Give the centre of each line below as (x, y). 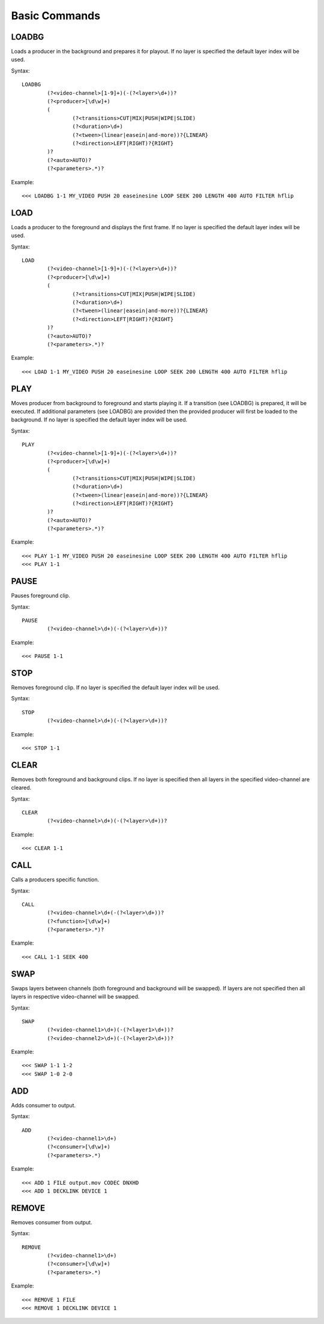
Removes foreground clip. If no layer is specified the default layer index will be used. (115, 688)
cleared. (21, 788)
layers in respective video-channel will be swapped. (75, 997)
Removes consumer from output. (52, 1222)
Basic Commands (56, 16)
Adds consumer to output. (43, 1105)
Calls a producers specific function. (55, 880)
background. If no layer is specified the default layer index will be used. (99, 420)
